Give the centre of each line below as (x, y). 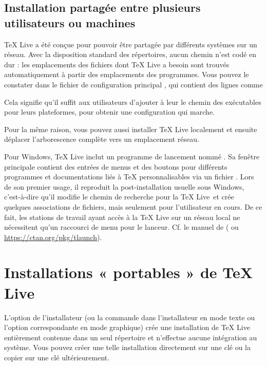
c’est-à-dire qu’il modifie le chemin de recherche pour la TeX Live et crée (119, 197)
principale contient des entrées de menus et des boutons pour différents (116, 166)
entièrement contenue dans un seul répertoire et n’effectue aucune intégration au (131, 337)
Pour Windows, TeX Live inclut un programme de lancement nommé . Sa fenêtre (132, 156)
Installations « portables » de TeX (129, 272)
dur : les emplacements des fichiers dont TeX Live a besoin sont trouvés (117, 64)
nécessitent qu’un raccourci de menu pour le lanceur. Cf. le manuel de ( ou (121, 227)
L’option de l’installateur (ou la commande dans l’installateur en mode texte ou (130, 317)
